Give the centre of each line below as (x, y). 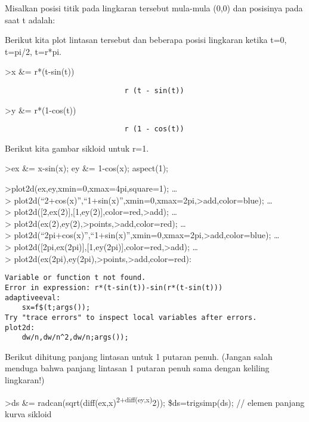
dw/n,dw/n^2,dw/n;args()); (75, 338)
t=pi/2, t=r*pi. (33, 51)
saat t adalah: (30, 19)
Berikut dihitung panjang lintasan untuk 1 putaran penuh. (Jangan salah (139, 356)
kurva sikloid (28, 413)
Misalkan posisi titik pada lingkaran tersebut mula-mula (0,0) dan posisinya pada (154, 8)
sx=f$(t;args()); (56, 308)
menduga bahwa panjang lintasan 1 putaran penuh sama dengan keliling (137, 368)
